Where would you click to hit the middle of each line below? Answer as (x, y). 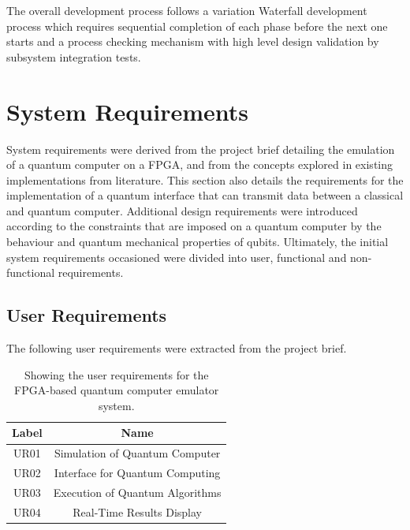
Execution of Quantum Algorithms (137, 492)
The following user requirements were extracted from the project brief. (177, 348)
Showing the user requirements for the (116, 374)
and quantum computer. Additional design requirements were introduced (182, 210)
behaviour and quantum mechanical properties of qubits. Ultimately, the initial (198, 242)
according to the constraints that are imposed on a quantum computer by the (194, 226)
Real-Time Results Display (137, 511)
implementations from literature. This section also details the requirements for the (205, 179)
